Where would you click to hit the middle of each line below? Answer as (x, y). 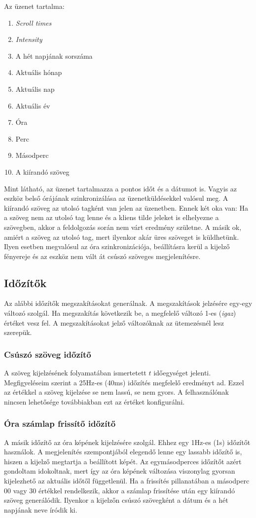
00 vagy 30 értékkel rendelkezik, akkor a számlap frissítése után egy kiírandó (119, 490)
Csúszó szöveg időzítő (48, 354)
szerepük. (18, 332)
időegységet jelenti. (182, 373)
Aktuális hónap (39, 72)
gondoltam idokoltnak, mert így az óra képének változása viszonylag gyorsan (120, 471)
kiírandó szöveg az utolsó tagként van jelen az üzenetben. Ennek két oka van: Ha (126, 207)
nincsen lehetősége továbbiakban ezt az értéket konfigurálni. (94, 401)
